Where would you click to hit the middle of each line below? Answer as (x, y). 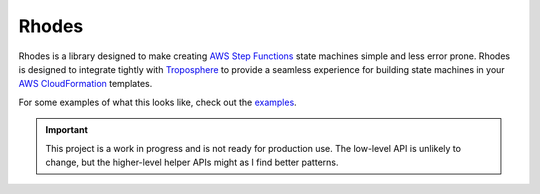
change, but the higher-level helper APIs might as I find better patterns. (192, 162)
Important (67, 130)
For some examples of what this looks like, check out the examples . (157, 102)
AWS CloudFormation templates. (85, 84)
